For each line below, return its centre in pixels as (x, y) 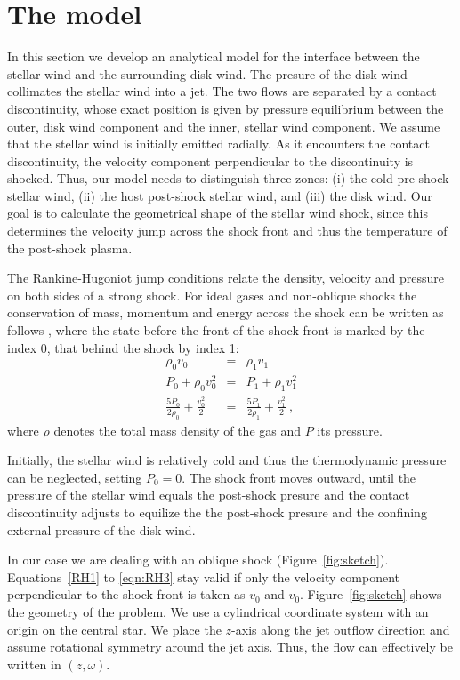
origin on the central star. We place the (114, 629)
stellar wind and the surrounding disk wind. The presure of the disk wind (207, 73)
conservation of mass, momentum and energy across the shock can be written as (226, 312)
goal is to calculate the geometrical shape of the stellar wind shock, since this (218, 213)
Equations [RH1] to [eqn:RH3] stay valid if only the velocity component (204, 576)
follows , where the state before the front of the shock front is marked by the (216, 330)
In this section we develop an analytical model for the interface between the (214, 56)
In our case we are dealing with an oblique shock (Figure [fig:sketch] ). (198, 560)
